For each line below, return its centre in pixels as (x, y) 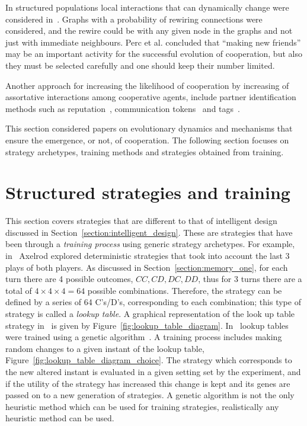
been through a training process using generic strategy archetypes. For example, (150, 244)
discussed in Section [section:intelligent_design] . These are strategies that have (149, 232)
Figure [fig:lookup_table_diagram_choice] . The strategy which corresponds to (149, 360)
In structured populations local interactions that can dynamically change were (147, 7)
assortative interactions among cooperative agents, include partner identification (151, 97)
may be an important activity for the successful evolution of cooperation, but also (154, 54)
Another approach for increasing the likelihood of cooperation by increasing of (147, 85)
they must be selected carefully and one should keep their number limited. (140, 65)
